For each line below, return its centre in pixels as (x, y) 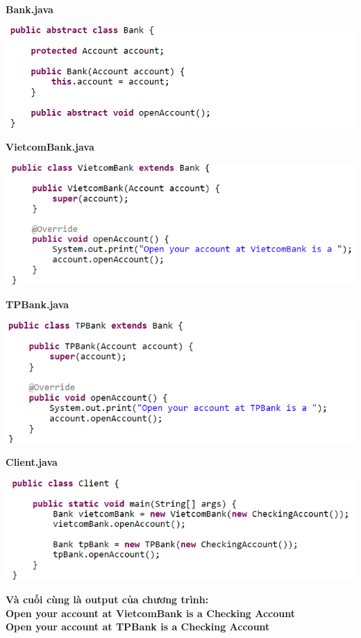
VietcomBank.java (50, 147)
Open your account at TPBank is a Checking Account (138, 627)
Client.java (32, 462)
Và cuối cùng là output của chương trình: (107, 599)
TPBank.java (37, 304)
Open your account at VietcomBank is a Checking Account (151, 613)
